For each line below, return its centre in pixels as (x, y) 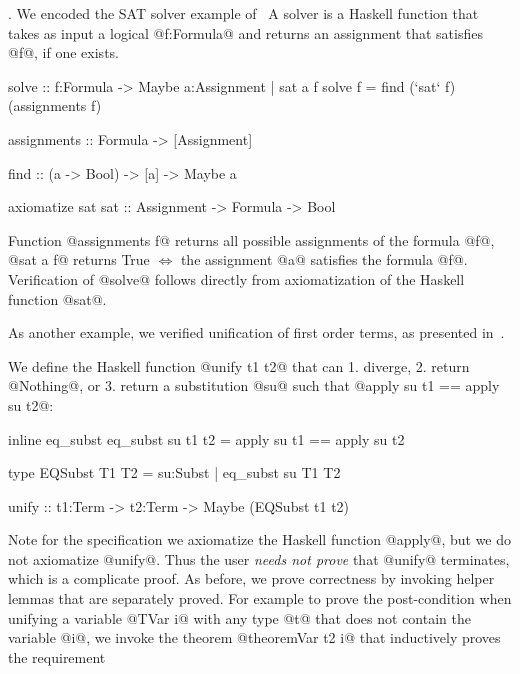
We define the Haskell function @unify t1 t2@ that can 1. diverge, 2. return (239, 365)
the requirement (57, 656)
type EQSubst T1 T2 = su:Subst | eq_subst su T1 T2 (174, 472)
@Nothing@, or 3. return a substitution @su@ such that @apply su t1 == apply (254, 385)
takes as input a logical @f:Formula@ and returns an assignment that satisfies (245, 32)
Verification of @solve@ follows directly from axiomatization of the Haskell (236, 278)
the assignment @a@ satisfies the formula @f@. (324, 259)
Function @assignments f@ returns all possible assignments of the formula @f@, (251, 239)
